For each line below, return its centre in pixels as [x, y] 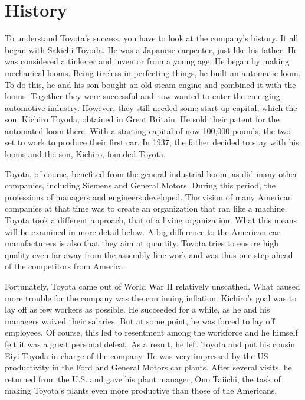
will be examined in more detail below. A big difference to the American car [142, 231]
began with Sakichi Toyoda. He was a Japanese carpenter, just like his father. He [151, 49]
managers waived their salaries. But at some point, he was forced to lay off [140, 321]
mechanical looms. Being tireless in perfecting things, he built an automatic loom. [153, 72]
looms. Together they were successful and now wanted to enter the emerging [142, 96]
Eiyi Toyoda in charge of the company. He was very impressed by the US [137, 355]
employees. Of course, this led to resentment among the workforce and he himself [151, 332]
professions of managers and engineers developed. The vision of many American [149, 196]
